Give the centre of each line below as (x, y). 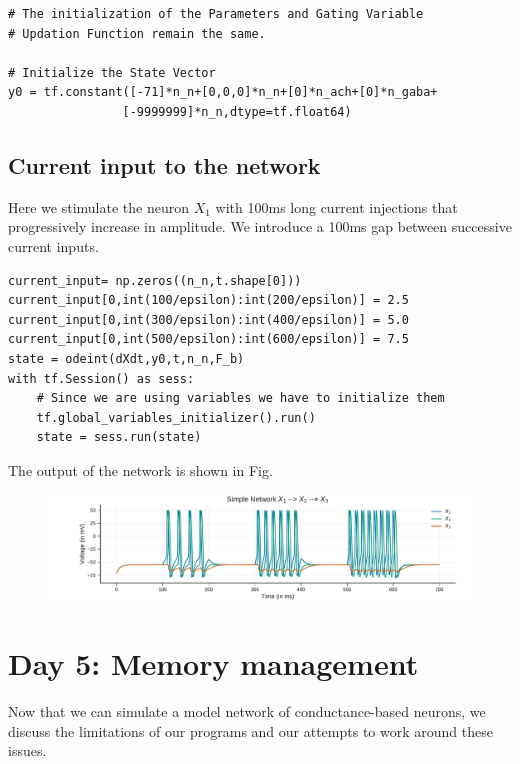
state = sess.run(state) (119, 437)
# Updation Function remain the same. (137, 33)
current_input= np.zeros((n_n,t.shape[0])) (155, 280)
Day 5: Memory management (213, 663)
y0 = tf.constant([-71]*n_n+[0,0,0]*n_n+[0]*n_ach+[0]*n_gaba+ (223, 92)
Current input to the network (164, 164)
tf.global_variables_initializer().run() (176, 417)
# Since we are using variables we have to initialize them (240, 398)
